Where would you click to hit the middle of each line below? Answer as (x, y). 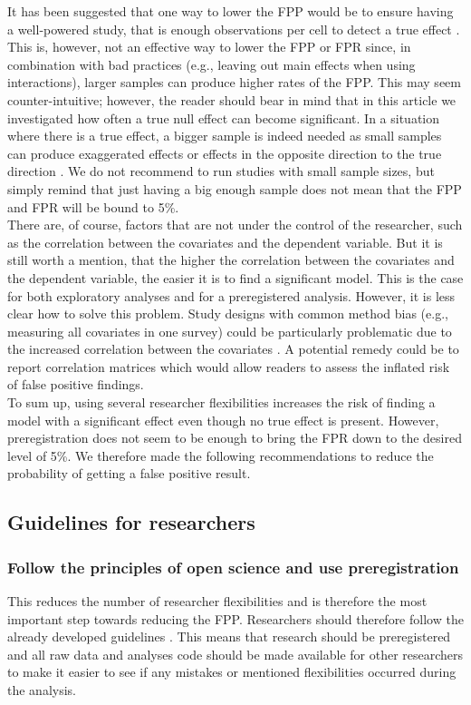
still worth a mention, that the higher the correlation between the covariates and (231, 260)
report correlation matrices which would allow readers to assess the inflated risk (229, 366)
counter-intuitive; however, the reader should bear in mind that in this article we (232, 99)
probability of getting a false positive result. (129, 473)
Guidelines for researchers (131, 522)
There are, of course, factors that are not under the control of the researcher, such (235, 225)
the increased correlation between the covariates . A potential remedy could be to (233, 349)
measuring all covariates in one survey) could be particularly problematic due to (230, 331)
